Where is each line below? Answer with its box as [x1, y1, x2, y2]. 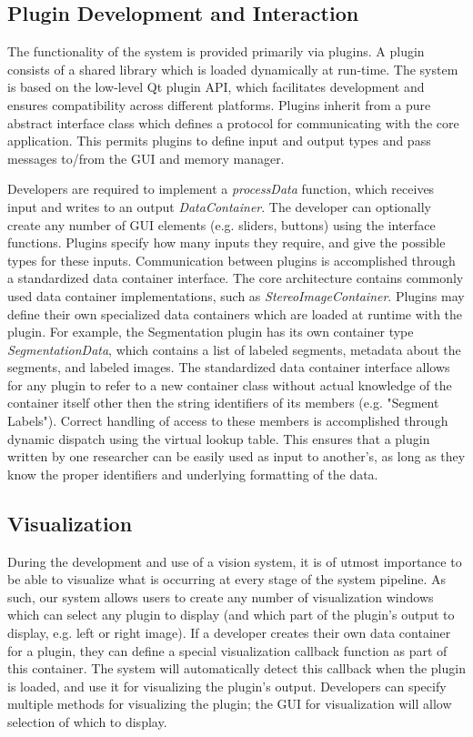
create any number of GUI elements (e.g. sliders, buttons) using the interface [7, 215, 436, 234]
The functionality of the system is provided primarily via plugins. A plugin [7, 42, 425, 61]
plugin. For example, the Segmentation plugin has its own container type [7, 322, 414, 341]
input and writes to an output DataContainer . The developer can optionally [7, 197, 431, 216]
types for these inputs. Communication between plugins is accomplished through [7, 250, 456, 269]
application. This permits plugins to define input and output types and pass [7, 131, 431, 150]
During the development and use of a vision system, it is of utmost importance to [7, 551, 462, 570]
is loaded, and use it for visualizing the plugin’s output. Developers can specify [7, 676, 447, 695]
